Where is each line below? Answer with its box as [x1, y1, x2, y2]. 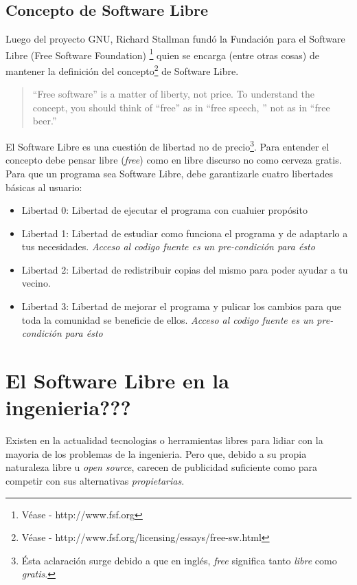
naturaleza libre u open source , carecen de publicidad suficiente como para [5, 460, 317, 474]
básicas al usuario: [5, 179, 82, 194]
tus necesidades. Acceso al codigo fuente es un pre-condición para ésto [21, 239, 315, 254]
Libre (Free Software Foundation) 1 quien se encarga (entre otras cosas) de [5, 45, 319, 62]
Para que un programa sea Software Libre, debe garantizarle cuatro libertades [5, 166, 333, 180]
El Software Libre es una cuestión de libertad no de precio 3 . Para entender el [5, 137, 330, 153]
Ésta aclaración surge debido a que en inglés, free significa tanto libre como [21, 553, 337, 567]
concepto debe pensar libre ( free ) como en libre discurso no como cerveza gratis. [5, 153, 342, 167]
